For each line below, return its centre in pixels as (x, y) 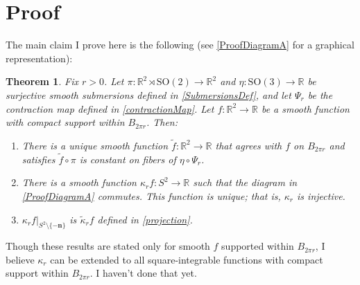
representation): (39, 58)
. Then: (162, 122)
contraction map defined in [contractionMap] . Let (110, 108)
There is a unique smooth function (95, 145)
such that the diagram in (245, 182)
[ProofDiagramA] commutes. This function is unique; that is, (151, 195)
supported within (258, 246)
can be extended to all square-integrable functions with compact (187, 259)
